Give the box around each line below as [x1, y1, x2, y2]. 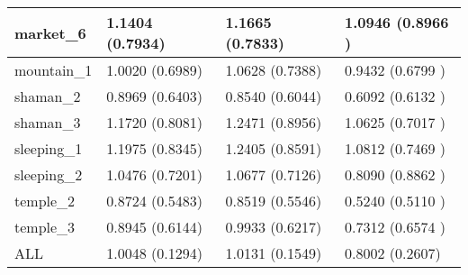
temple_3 [14, 216, 76, 237]
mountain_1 [14, 60, 93, 80]
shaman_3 [14, 112, 81, 133]
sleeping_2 [14, 164, 83, 185]
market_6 [14, 22, 86, 43]
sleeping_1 [14, 138, 83, 159]
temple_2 [14, 190, 76, 211]
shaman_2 [14, 86, 81, 106]
